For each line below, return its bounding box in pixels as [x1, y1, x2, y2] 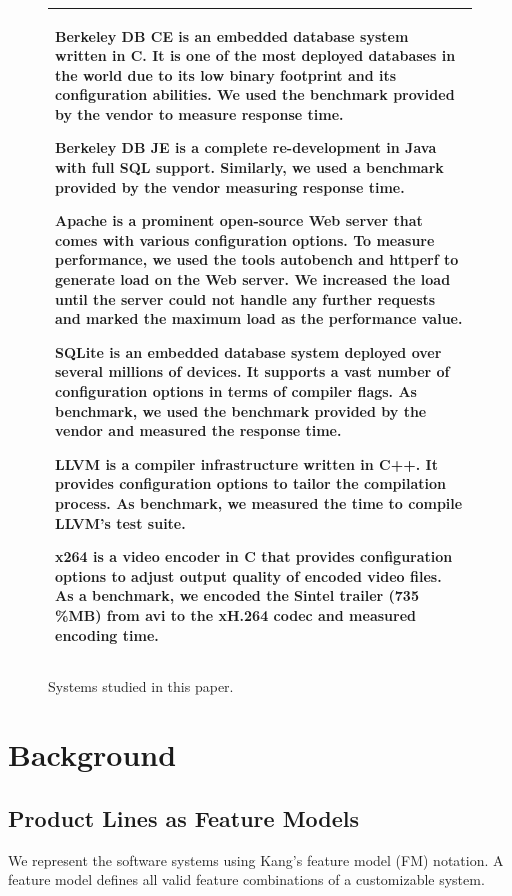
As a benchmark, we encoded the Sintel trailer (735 [55, 585, 419, 606]
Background [8, 734, 177, 775]
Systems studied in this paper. [48, 675, 234, 696]
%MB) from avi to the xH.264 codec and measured [55, 604, 416, 625]
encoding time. [55, 624, 159, 645]
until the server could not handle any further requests [55, 288, 436, 309]
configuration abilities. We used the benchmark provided [55, 84, 455, 105]
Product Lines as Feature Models [8, 802, 360, 833]
